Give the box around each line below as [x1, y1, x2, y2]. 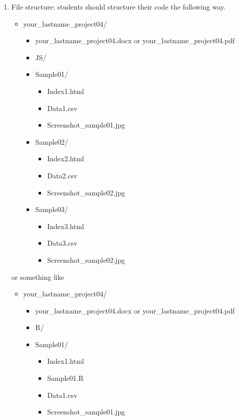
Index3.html [47, 221, 84, 231]
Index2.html [47, 153, 84, 164]
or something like [11, 271, 64, 282]
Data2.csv [47, 170, 78, 180]
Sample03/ [35, 204, 68, 215]
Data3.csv [47, 238, 78, 248]
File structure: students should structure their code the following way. [11, 2, 226, 12]
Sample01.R [47, 373, 84, 383]
